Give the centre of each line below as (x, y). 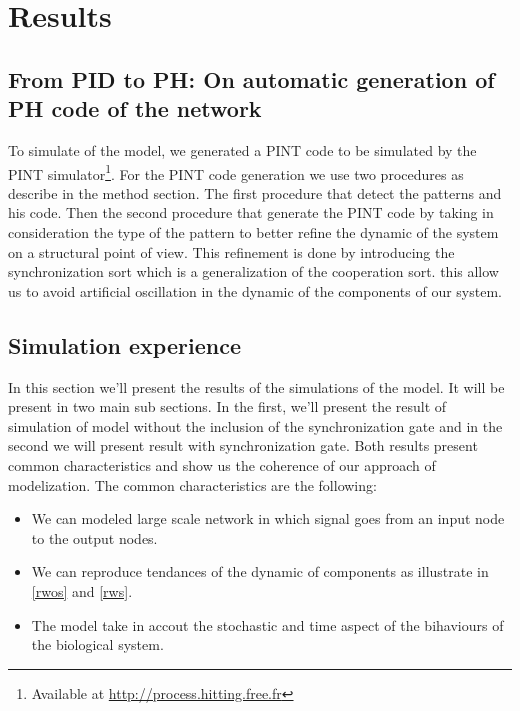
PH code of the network (135, 108)
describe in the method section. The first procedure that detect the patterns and (255, 192)
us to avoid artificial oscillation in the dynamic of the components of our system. (255, 290)
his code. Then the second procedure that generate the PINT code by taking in (251, 212)
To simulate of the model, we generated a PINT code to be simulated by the (242, 149)
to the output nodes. (94, 537)
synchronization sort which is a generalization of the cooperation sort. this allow (253, 271)
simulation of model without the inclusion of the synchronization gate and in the (255, 425)
